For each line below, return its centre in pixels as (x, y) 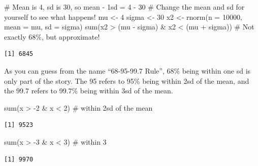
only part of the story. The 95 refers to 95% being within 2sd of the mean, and (127, 80)
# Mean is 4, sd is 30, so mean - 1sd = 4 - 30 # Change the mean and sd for (124, 7)
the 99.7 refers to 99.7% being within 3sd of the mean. (89, 91)
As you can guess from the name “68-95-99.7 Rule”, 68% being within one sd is (127, 70)
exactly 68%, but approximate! (52, 36)
